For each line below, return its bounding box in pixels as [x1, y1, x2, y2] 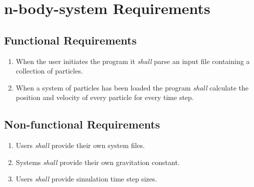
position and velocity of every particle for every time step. [16, 92, 194, 102]
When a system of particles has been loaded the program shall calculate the [16, 82, 249, 92]
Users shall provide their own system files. [16, 140, 145, 150]
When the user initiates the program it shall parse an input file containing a [16, 55, 250, 66]
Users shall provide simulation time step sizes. [16, 173, 157, 184]
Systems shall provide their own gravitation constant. [16, 156, 180, 167]
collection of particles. [16, 65, 83, 76]
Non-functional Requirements [4, 116, 160, 132]
